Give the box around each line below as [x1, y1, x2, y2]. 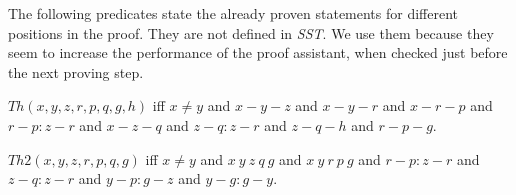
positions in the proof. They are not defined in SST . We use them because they [8, 22, 494, 43]
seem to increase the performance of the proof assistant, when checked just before [8, 42, 508, 63]
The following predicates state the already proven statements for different [8, 3, 459, 23]
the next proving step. [8, 61, 144, 82]
